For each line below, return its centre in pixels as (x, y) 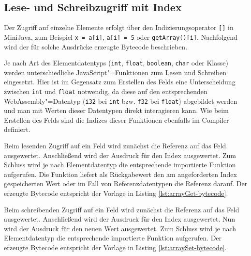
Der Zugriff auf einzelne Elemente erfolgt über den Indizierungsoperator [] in (119, 27)
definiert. (17, 129)
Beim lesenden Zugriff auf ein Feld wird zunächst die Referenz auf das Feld (115, 146)
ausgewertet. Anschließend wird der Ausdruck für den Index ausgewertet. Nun (120, 219)
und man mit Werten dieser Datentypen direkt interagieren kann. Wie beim (116, 110)
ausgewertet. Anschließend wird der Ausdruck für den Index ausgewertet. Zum (120, 155)
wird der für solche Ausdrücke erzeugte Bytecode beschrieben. (96, 46)
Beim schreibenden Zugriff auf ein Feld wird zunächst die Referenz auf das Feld (122, 209)
